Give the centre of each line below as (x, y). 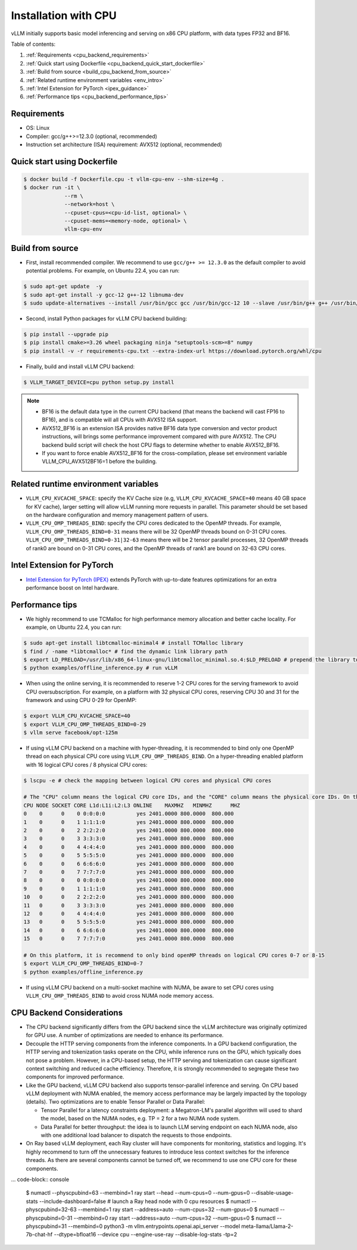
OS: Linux (38, 128)
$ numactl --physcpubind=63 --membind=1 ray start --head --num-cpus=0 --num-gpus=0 (138, 1193)
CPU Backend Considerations (67, 1012)
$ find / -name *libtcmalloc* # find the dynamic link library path (126, 651)
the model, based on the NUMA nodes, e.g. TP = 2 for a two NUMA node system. (140, 1119)
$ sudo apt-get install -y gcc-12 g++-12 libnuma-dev (104, 295)
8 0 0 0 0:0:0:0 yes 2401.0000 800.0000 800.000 (129, 880)
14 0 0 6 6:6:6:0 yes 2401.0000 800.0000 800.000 (129, 930)
